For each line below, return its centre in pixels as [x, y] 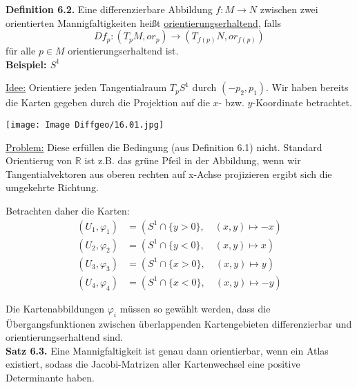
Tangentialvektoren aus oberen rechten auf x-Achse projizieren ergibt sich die [169, 173]
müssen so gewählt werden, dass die [195, 308]
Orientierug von [39, 160]
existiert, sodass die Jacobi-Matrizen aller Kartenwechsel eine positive [153, 364]
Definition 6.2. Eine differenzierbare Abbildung [109, 9]
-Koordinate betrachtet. [302, 102]
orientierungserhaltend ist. [123, 51]
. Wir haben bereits [307, 87]
